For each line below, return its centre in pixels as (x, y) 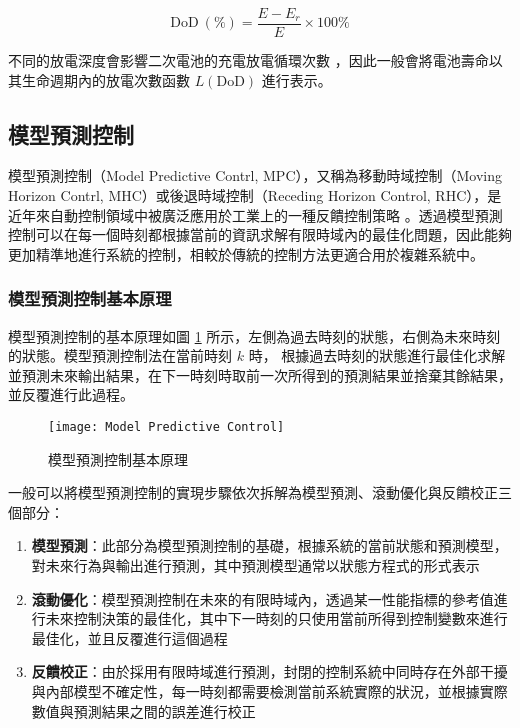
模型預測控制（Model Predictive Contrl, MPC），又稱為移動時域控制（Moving (255, 175)
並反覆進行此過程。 (71, 394)
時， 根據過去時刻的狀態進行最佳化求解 (377, 355)
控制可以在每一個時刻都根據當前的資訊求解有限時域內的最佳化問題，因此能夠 (260, 234)
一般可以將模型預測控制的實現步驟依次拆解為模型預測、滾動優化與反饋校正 (253, 492)
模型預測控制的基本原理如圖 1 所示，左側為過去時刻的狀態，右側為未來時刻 (254, 335)
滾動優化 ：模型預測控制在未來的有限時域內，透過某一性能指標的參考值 (262, 598)
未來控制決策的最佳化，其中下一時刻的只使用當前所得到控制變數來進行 (276, 618)
